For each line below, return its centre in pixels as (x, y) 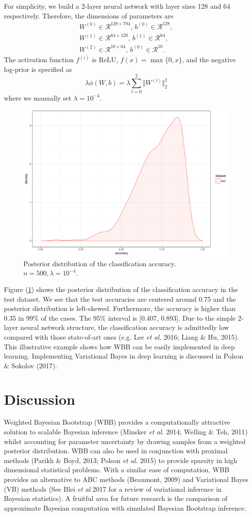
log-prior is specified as (38, 69)
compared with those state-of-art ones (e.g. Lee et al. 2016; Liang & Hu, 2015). (122, 336)
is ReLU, (105, 60)
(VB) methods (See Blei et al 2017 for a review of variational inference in (113, 489)
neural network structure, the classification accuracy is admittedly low (125, 327)
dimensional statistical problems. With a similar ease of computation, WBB (117, 470)
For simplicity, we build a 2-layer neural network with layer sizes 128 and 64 (117, 6)
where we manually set (38, 97)
